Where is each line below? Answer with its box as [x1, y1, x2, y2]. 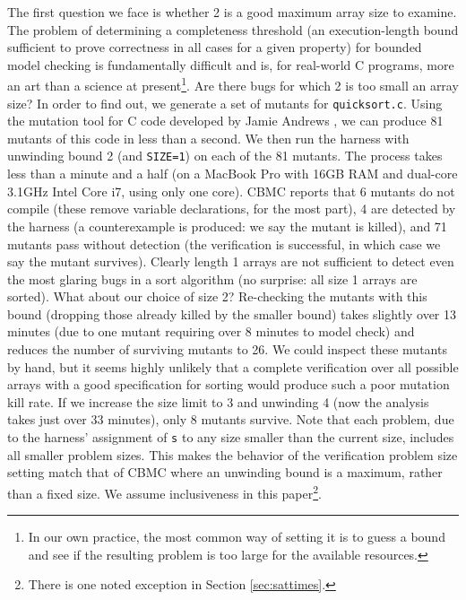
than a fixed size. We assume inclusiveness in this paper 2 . [7, 481, 322, 502]
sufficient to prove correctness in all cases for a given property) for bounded [7, 38, 422, 57]
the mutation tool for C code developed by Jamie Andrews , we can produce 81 [7, 111, 444, 130]
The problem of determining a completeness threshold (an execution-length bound [7, 20, 459, 39]
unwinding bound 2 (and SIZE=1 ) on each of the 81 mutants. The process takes [7, 146, 443, 165]
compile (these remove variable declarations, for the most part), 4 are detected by [7, 199, 456, 218]
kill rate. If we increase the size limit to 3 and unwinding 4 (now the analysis [7, 392, 429, 411]
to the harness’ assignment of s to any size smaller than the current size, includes [7, 428, 454, 447]
